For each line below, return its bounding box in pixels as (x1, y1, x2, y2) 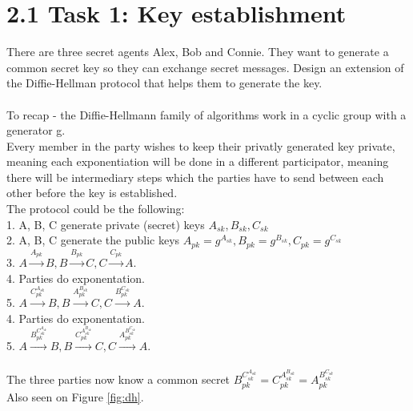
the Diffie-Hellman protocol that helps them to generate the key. (6, 75, 323, 91)
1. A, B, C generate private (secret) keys (6, 216, 205, 232)
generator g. (6, 122, 66, 139)
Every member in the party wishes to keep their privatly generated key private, (6, 137, 395, 154)
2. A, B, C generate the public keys (6, 232, 180, 248)
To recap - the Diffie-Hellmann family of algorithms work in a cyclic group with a (6, 106, 407, 123)
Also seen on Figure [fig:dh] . (6, 388, 144, 405)
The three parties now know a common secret (6, 371, 231, 388)
